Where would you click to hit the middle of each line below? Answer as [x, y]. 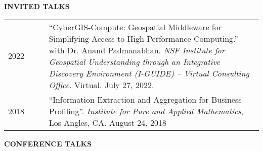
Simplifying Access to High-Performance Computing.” [143, 38]
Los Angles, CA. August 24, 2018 [108, 122]
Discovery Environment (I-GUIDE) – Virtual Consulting [149, 73]
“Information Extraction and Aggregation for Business [145, 99]
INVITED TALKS [37, 6]
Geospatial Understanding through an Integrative [135, 61]
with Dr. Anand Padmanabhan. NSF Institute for [137, 50]
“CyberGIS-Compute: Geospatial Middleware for [135, 27]
